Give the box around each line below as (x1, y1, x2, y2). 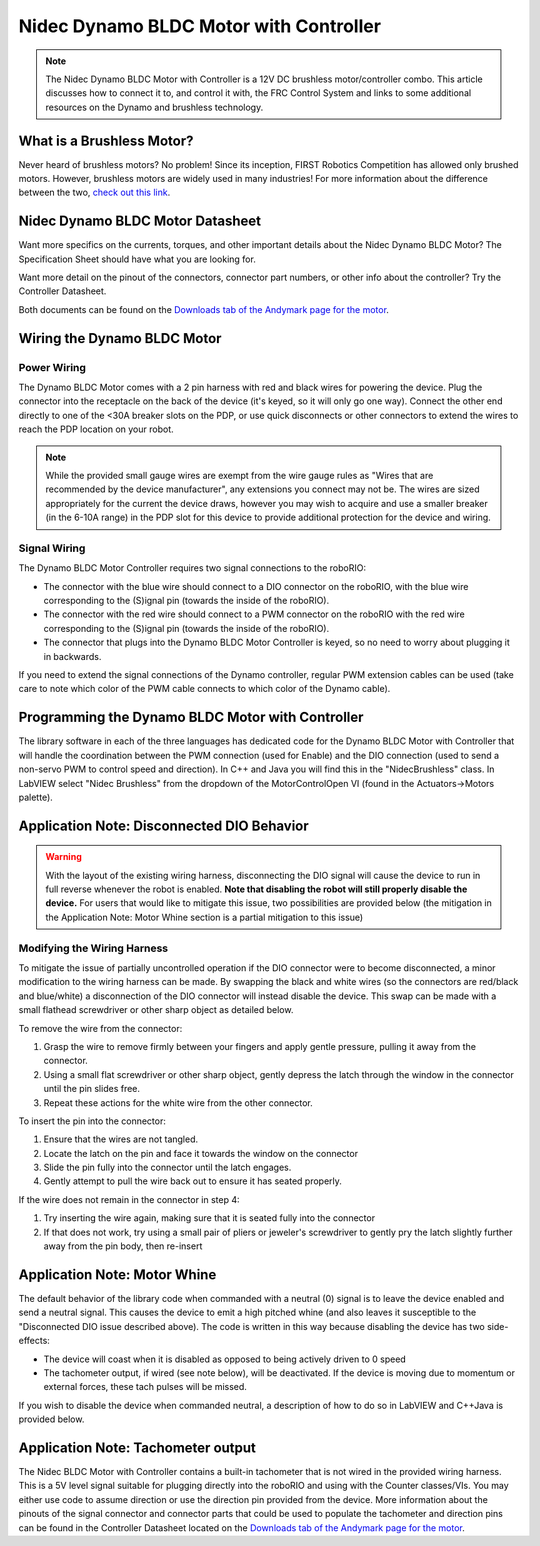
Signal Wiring (18, 541, 86, 555)
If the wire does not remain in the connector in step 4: (18, 1193, 240, 1205)
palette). (18, 791, 54, 803)
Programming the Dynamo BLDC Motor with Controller (18, 709, 364, 726)
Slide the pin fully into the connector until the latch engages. (43, 1161, 292, 1174)
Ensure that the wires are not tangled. (43, 1133, 199, 1145)
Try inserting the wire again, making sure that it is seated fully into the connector (43, 1212, 375, 1224)
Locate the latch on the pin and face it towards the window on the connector (43, 1147, 359, 1159)
